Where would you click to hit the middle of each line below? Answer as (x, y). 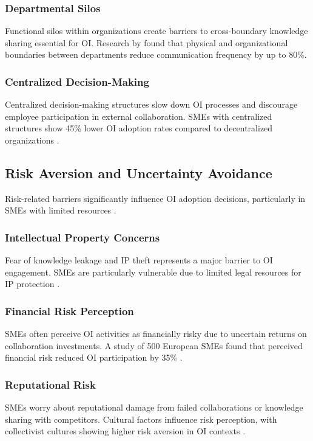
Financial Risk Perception (69, 311)
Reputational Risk (50, 384)
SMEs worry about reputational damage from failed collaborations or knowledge (154, 407)
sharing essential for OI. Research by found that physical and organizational (146, 42)
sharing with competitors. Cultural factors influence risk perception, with (141, 419)
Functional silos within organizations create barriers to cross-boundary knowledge (156, 31)
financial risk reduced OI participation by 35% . (94, 357)
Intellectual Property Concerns (82, 237)
